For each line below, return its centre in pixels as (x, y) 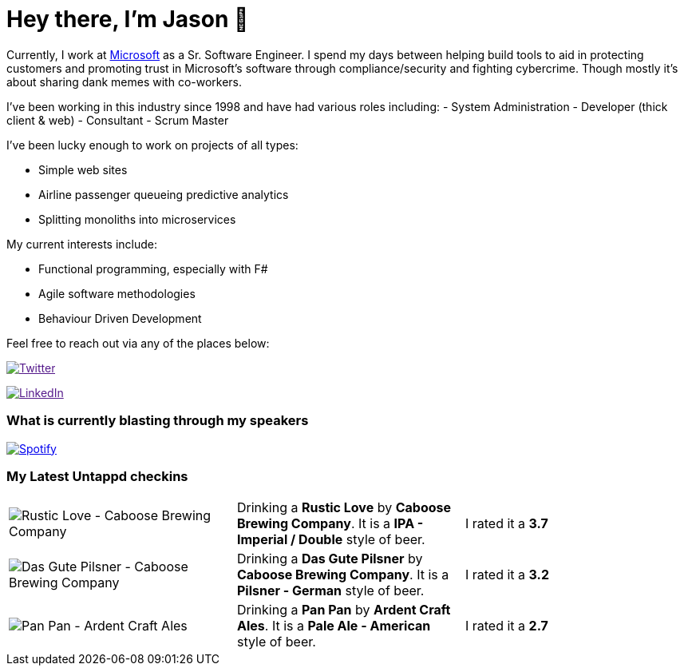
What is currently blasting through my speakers (158, 421)
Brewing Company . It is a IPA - (330, 524)
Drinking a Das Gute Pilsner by (330, 559)
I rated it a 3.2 (507, 575)
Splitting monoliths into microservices (137, 219)
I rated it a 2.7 (506, 626)
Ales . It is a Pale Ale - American (334, 626)
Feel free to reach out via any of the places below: (138, 343)
